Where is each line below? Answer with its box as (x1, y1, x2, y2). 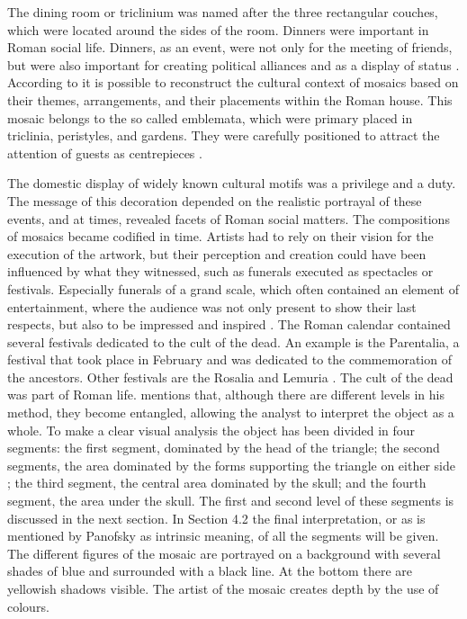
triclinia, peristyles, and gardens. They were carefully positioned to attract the (7, 126, 440, 145)
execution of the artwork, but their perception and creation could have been (7, 244, 427, 263)
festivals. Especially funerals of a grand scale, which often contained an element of (7, 279, 459, 298)
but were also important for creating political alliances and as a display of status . (7, 55, 460, 74)
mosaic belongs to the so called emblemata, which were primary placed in (7, 108, 413, 127)
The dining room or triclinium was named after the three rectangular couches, (7, 3, 438, 21)
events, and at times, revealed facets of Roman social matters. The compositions (7, 209, 450, 228)
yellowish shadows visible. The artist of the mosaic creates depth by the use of (7, 579, 439, 597)
